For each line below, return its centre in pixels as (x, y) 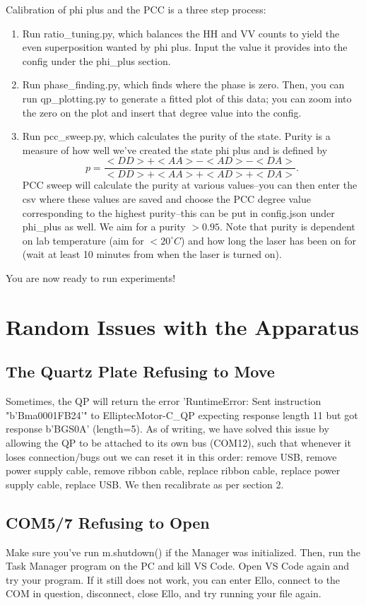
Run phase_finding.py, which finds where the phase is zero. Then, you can (183, 84)
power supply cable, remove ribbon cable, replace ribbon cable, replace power (173, 470)
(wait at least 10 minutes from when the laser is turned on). (152, 254)
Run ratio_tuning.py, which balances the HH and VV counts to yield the (181, 33)
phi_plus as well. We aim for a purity (104, 227)
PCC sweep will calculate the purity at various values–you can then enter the (190, 185)
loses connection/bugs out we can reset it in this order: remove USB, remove (171, 456)
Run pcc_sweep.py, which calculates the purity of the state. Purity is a (176, 136)
